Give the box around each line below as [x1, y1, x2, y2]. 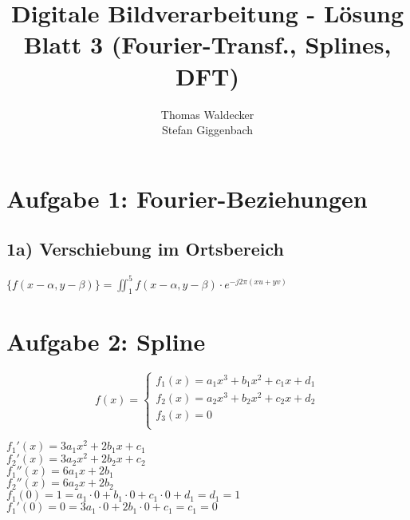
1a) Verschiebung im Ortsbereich [6, 236, 284, 261]
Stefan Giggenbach [161, 121, 254, 138]
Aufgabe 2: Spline [6, 324, 206, 357]
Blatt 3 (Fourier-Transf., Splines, [23, 28, 392, 61]
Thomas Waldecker [160, 105, 254, 122]
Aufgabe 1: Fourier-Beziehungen [6, 181, 368, 214]
